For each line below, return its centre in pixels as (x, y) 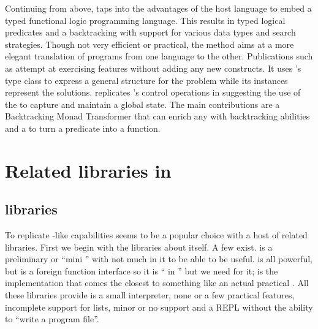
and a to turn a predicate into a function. (83, 128)
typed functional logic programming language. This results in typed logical (145, 20)
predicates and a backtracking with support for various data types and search (150, 32)
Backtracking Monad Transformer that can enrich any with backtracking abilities (157, 116)
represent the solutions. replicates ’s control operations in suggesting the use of (153, 92)
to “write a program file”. (52, 319)
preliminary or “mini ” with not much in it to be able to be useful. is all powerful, (159, 259)
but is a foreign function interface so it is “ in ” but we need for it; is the (142, 270)
